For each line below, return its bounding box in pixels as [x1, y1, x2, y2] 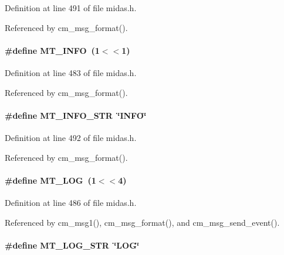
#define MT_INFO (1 [5, 44, 100, 56]
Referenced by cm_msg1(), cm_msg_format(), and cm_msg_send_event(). [5, 216, 280, 228]
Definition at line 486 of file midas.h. [5, 196, 137, 208]
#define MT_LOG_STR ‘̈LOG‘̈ [5, 239, 140, 251]
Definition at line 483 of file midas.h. [5, 66, 137, 78]
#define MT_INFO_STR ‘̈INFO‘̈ [5, 109, 147, 121]
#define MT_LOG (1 [5, 174, 96, 186]
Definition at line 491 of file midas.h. [5, 2, 137, 13]
